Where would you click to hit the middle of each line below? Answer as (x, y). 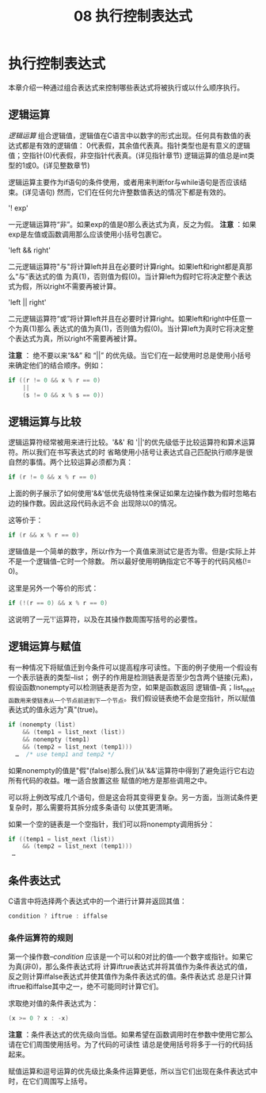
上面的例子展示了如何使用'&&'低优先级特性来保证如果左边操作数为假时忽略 (129, 494)
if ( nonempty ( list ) (42, 725)
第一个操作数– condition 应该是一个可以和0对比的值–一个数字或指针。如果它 (131, 956)
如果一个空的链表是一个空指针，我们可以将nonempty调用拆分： (112, 824)
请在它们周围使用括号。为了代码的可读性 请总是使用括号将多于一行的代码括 (131, 1045)
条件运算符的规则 (41, 937)
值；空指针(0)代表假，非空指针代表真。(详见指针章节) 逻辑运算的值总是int (128, 155)
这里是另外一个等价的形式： (53, 587)
